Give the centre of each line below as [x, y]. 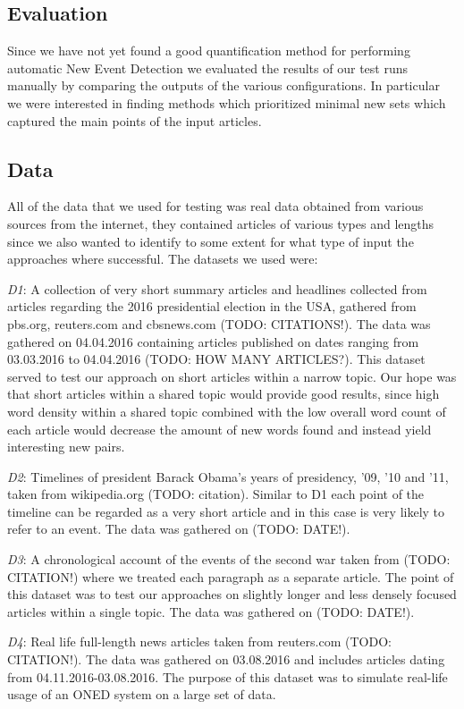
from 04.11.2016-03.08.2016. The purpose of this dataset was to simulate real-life [228, 676]
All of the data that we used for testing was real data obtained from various [215, 206]
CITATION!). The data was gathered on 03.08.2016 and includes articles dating [226, 659]
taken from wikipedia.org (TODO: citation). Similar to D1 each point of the [216, 494]
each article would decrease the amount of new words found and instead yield [219, 429]
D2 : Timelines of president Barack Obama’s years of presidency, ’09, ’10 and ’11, [228, 476]
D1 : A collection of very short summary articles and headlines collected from [217, 288]
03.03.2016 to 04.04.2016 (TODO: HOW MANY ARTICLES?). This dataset [216, 359]
